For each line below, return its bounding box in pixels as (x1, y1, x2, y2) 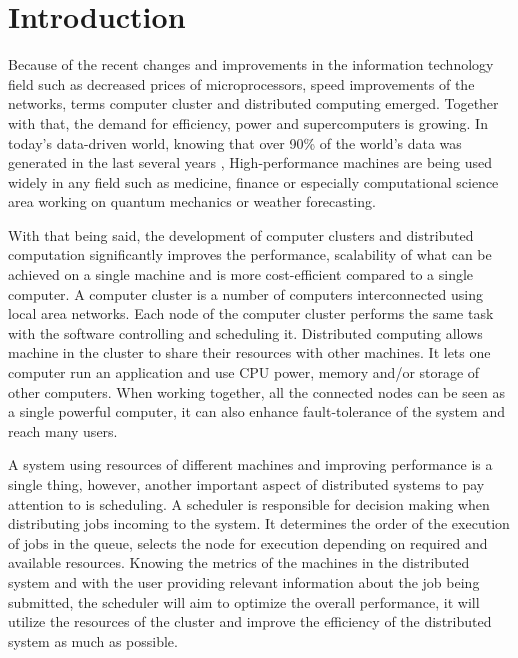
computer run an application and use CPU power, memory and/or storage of (8, 362, 480, 383)
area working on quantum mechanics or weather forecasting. (8, 191, 376, 212)
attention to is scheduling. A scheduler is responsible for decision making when (8, 493, 490, 514)
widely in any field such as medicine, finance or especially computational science (8, 171, 499, 192)
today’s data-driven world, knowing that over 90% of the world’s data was (8, 132, 462, 153)
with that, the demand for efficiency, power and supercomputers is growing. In (8, 112, 488, 133)
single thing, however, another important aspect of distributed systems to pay (8, 474, 485, 494)
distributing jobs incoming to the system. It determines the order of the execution (8, 513, 510, 534)
